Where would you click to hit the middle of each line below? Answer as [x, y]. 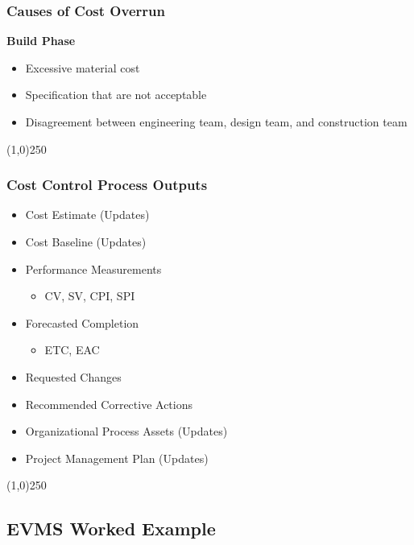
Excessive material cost [83, 67]
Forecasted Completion [82, 322]
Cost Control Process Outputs [107, 185]
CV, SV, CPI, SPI [90, 296]
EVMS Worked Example [111, 528]
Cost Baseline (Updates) [86, 242]
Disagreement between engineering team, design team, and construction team [216, 122]
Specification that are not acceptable [116, 95]
